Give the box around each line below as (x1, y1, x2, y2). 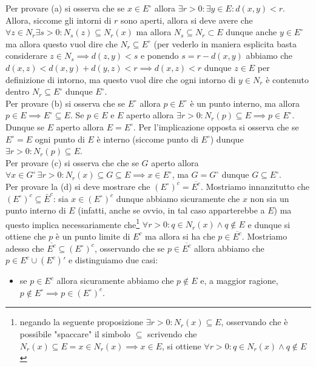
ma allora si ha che (145, 229, 215, 242)
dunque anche (226, 25, 277, 38)
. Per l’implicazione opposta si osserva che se (133, 120, 299, 133)
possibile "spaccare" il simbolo (19, 327, 131, 340)
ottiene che (5, 229, 46, 242)
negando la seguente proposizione (19, 315, 143, 328)
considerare (5, 49, 47, 62)
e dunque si (247, 218, 291, 231)
